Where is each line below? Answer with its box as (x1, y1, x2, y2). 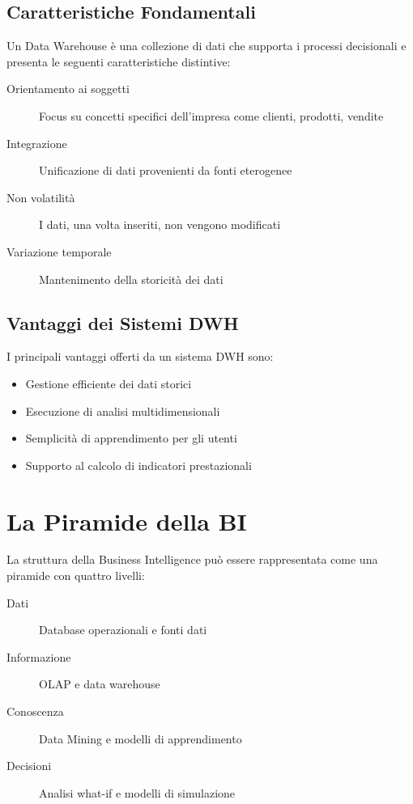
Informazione (6, 648, 71, 665)
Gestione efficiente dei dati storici (25, 374, 192, 391)
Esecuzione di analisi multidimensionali (25, 402, 220, 419)
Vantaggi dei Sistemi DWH (6, 310, 239, 335)
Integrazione (6, 134, 67, 151)
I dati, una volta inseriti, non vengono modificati (39, 216, 281, 233)
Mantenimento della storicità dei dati (39, 270, 224, 287)
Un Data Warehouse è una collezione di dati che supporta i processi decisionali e (6, 37, 407, 54)
